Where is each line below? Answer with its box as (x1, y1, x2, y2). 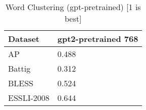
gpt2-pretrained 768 (57, 33, 138, 44)
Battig (8, 63, 31, 74)
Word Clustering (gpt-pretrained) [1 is (5, 1, 141, 13)
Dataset (8, 33, 40, 44)
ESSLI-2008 (8, 92, 50, 103)
